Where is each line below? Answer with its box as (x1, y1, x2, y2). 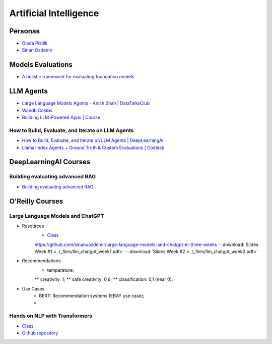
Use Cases (22, 285, 45, 291)
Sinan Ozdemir (22, 47, 53, 53)
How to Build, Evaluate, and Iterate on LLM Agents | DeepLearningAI (22, 137, 164, 143)
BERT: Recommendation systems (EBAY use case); (39, 293, 145, 299)
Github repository (22, 330, 58, 336)
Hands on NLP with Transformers (9, 312, 93, 319)
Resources (22, 223, 44, 229)
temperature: (47, 267, 74, 273)
